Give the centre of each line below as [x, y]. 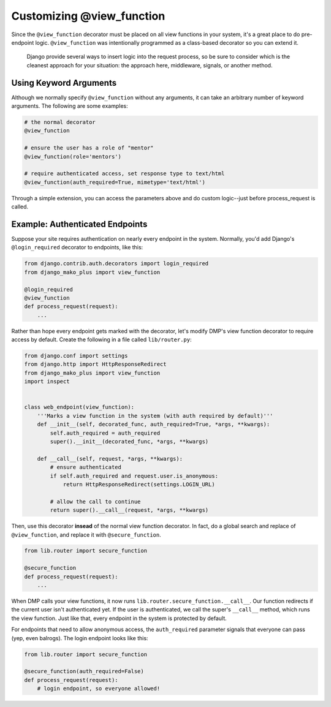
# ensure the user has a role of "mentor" [89, 148]
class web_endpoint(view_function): [79, 407]
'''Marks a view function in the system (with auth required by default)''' [155, 416]
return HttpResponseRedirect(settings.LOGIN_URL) [139, 484]
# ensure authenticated [86, 467]
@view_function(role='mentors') [73, 157]
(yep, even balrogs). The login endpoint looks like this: [80, 638]
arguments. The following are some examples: [70, 106]
